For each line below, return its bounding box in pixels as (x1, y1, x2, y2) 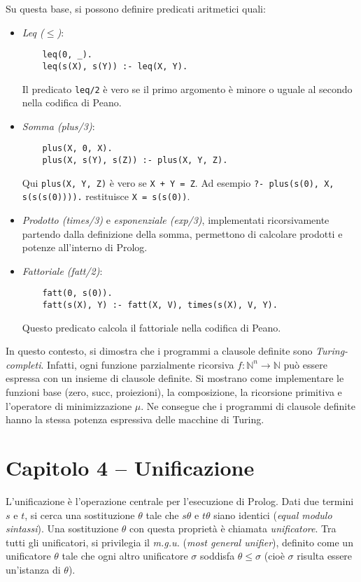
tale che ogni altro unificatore (62, 548, 188, 563)
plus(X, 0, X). (42, 143, 113, 154)
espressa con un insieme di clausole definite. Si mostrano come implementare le (6, 371, 344, 385)
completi (6, 357, 41, 371)
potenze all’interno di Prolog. (22, 240, 148, 255)
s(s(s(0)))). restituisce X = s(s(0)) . (22, 189, 190, 204)
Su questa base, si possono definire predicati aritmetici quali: (6, 1, 266, 15)
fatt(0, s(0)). (42, 288, 113, 299)
